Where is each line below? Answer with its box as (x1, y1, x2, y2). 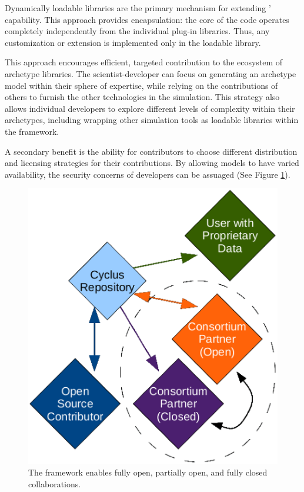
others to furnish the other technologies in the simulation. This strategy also (5, 91, 280, 103)
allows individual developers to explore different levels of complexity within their (5, 102, 295, 114)
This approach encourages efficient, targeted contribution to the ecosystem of (5, 56, 283, 68)
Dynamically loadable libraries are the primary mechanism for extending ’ (5, 2, 271, 14)
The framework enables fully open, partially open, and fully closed (28, 466, 268, 478)
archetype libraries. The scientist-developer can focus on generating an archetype (5, 67, 296, 79)
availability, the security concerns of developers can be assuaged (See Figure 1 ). (5, 168, 290, 180)
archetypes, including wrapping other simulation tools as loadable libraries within (5, 114, 299, 126)
